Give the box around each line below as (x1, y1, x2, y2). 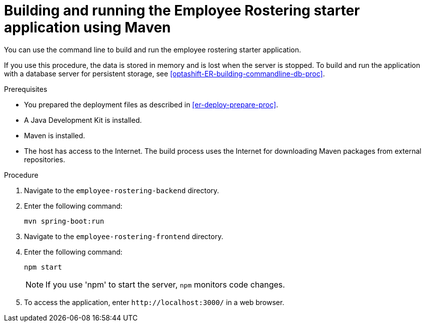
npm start (24, 263, 62, 271)
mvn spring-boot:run (24, 217, 104, 225)
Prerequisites (4, 84, 47, 93)
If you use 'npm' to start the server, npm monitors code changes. (45, 279, 285, 290)
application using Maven (4, 19, 171, 36)
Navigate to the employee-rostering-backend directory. (24, 186, 219, 195)
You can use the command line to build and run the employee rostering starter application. (4, 45, 301, 54)
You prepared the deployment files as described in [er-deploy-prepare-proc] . (24, 100, 278, 109)
